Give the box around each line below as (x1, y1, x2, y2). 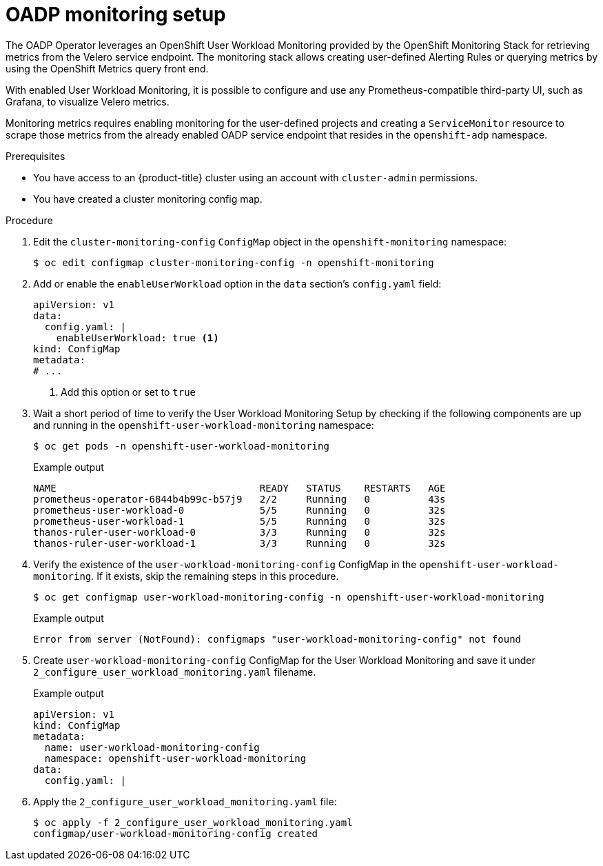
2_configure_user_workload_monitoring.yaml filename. (33, 665, 316, 678)
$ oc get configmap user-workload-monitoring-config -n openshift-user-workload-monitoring (33, 591, 544, 603)
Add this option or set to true (61, 385, 196, 398)
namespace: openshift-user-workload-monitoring (44, 752, 307, 764)
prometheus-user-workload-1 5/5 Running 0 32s (33, 515, 446, 527)
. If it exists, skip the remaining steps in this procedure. (91, 570, 339, 582)
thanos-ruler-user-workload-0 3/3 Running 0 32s (33, 526, 446, 538)
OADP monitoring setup (6, 3, 226, 26)
